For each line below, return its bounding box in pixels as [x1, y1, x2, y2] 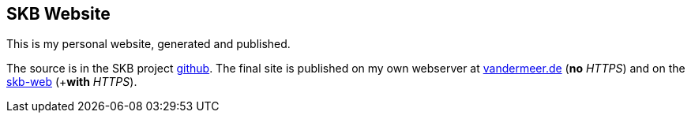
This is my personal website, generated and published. [6, 37, 291, 51]
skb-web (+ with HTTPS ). [6, 75, 137, 89]
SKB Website [6, 4, 111, 24]
